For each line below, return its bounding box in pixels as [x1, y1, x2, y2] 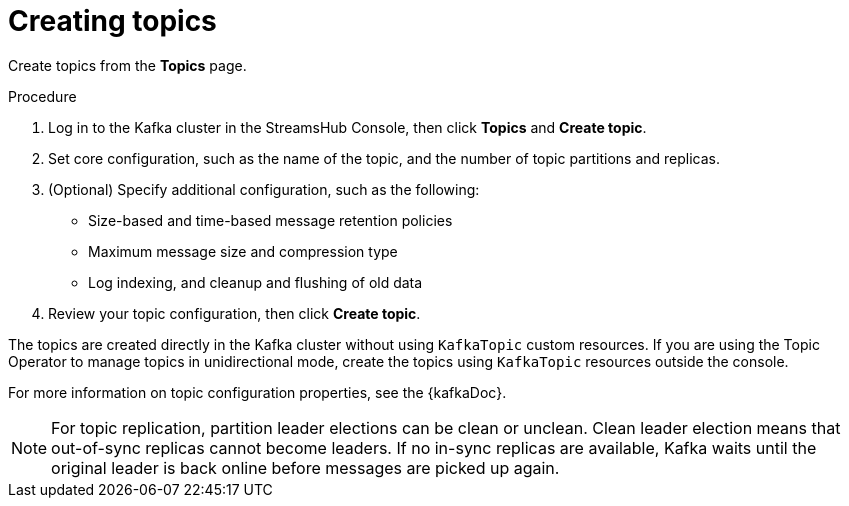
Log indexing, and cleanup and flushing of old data [88, 273, 423, 291]
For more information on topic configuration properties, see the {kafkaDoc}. [8, 383, 507, 401]
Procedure [8, 87, 77, 105]
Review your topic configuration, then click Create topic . [48, 304, 421, 322]
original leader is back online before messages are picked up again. [51, 457, 560, 478]
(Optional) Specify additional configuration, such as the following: [48, 180, 480, 198]
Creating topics [8, 4, 217, 38]
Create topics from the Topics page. [8, 56, 247, 74]
